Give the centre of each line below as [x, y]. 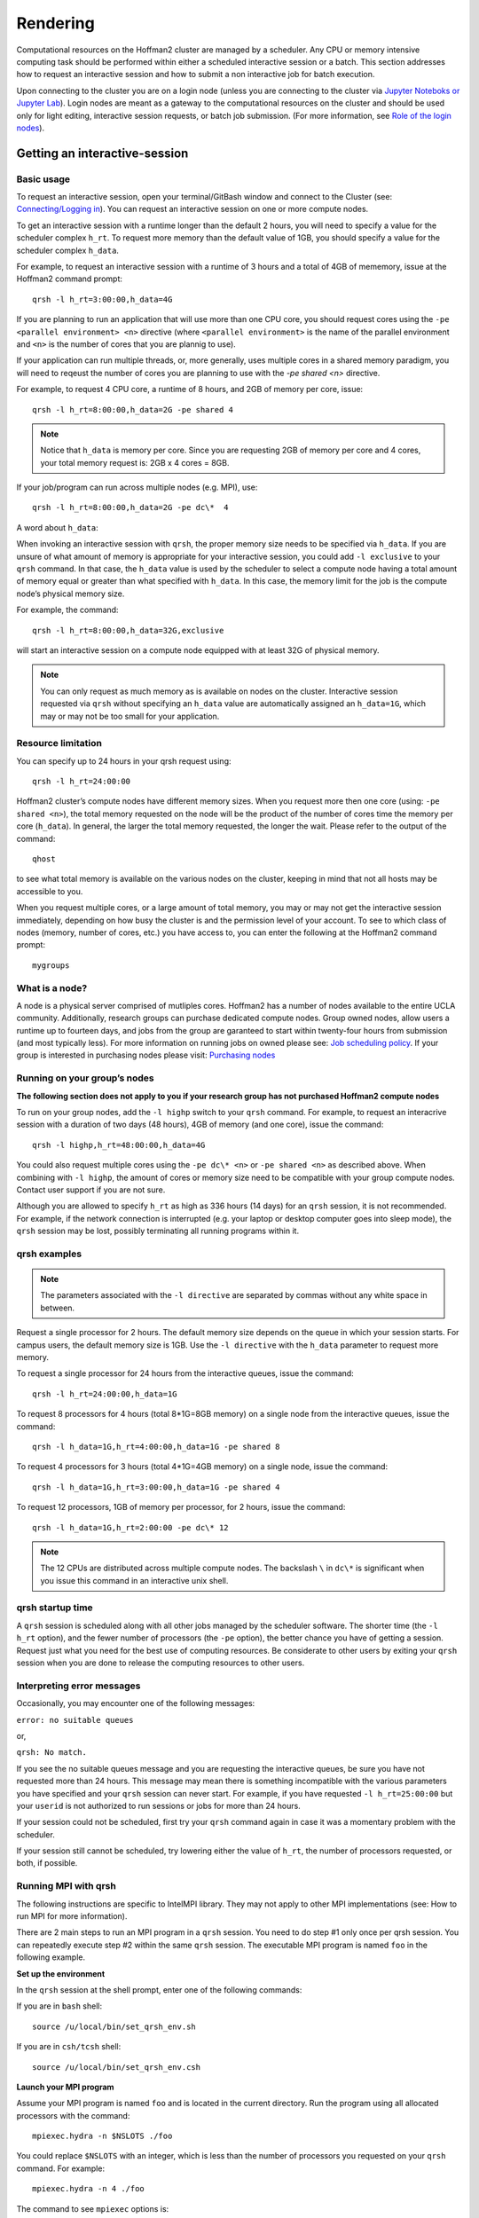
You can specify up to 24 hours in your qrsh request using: [124, 761]
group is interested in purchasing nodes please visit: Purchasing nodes [146, 1055]
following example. [51, 1957]
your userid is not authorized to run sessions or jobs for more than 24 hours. [158, 1805]
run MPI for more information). [72, 1916]
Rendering [55, 23]
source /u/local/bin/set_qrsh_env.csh [117, 2067]
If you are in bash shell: [59, 2006]
